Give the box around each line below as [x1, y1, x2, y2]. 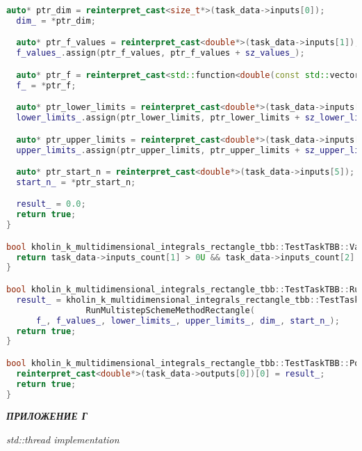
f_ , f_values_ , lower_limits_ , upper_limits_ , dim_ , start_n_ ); [35, 315, 340, 326]
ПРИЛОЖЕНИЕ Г [6, 409, 88, 423]
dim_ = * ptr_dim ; [16, 15, 96, 26]
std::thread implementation [6, 432, 120, 446]
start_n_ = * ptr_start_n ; [16, 177, 136, 187]
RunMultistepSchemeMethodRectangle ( [85, 305, 255, 315]
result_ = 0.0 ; [16, 199, 86, 209]
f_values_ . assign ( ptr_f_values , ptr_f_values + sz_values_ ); [16, 48, 305, 58]
